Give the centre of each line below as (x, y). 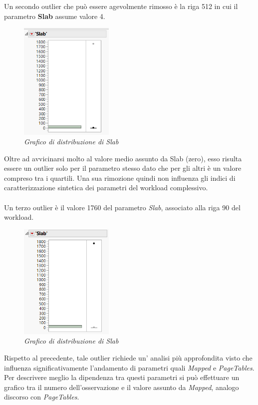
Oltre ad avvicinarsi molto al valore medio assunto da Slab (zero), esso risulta (123, 158)
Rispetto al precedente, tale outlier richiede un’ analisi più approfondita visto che (128, 358)
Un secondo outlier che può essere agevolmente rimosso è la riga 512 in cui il (121, 6)
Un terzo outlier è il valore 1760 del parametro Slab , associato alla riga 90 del (122, 207)
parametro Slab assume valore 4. (55, 16)
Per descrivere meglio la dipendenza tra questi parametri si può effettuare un (122, 377)
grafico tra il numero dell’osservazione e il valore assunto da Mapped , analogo (122, 387)
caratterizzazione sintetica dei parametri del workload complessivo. (106, 188)
